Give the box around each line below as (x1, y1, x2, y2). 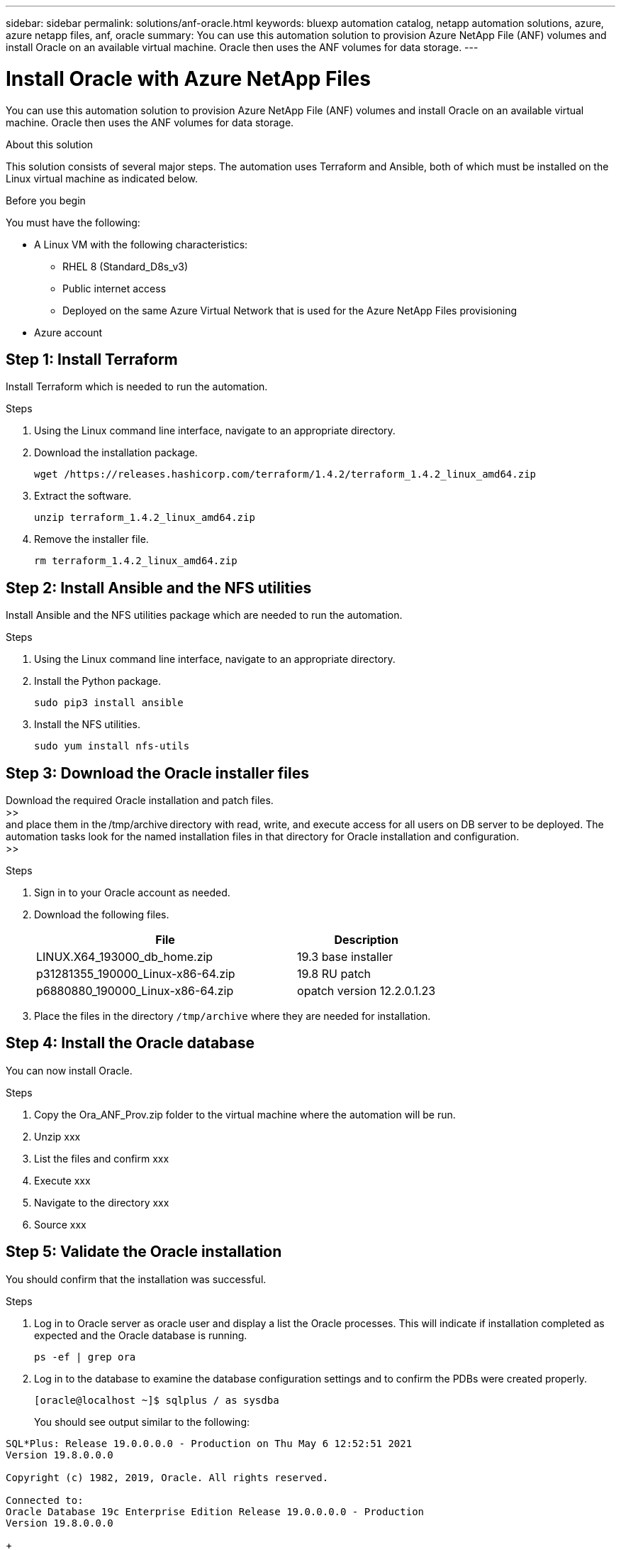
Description (334, 933, 398, 947)
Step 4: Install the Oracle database (6, 1034, 255, 1052)
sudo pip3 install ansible (34, 697, 184, 709)
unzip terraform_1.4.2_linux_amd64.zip (34, 512, 255, 524)
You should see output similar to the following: (34, 1415, 250, 1428)
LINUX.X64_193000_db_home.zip (36, 950, 213, 964)
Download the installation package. (34, 446, 198, 459)
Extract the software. (34, 490, 132, 502)
